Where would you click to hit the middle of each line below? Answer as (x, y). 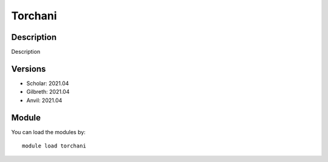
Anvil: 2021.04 (44, 100)
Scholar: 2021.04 (48, 83)
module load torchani (54, 146)
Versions (29, 69)
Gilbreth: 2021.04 (48, 92)
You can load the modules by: (49, 132)
